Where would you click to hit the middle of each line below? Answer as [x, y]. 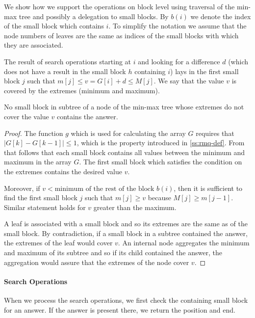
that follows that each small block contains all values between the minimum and [125, 152]
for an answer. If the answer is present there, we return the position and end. [120, 309]
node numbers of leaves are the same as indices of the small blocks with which [121, 35]
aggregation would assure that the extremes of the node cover [97, 262]
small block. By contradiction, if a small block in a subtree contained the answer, [126, 233]
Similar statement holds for [45, 207]
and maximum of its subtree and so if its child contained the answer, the [113, 252]
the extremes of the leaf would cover [58, 243]
